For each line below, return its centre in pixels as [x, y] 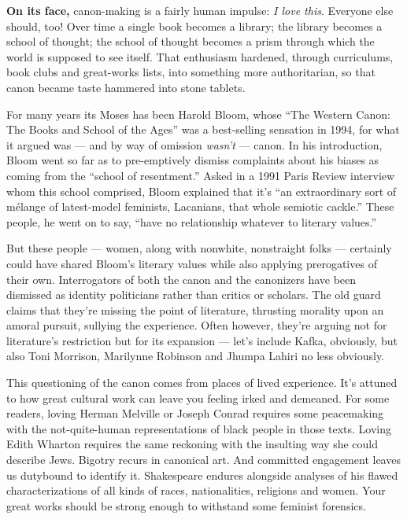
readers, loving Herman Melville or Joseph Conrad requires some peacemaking [195, 413]
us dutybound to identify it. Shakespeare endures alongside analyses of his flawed [202, 475]
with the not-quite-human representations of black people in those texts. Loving [199, 428]
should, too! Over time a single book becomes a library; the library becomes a [194, 26]
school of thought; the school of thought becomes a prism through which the [191, 41]
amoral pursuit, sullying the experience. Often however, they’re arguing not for [197, 325]
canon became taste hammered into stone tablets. [126, 87]
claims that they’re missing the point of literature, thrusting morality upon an [195, 309]
